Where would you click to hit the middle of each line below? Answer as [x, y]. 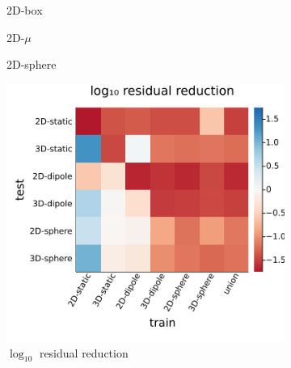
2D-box [25, 10]
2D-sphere [32, 64]
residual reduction [84, 352]
